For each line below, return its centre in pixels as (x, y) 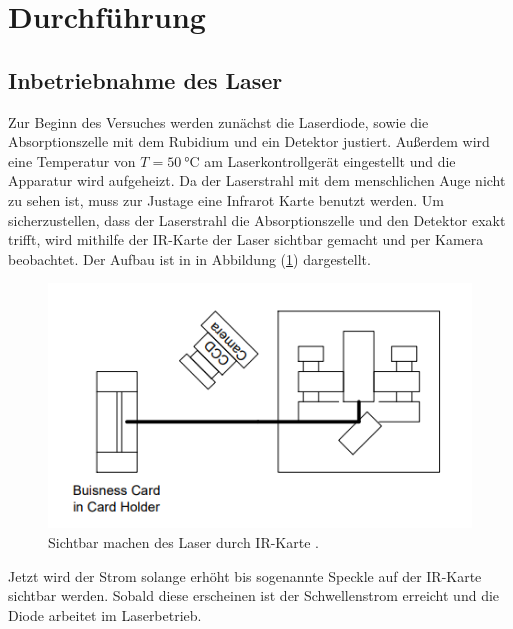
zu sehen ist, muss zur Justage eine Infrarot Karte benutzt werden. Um (226, 199)
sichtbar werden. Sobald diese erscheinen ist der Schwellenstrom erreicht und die (254, 595)
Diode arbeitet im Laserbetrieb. (105, 614)
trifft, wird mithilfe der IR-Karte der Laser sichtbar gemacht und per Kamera (246, 239)
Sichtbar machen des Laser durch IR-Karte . (183, 541)
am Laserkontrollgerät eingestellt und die (330, 160)
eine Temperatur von (72, 160)
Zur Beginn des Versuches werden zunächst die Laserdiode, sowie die (218, 121)
